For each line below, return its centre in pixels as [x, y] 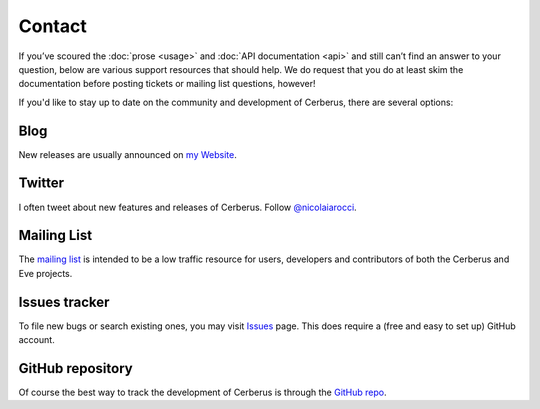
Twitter [41, 183]
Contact [52, 26]
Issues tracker [64, 301]
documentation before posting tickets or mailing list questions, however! [167, 84]
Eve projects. [45, 273]
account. [36, 340]
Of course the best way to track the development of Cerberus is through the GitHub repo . [202, 392]
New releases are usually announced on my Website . [127, 154]
